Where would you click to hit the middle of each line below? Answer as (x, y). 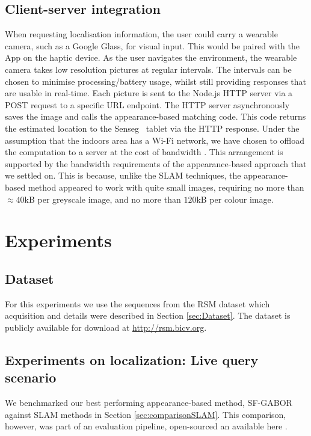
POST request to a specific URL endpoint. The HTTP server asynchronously (147, 104)
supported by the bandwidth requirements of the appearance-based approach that (156, 163)
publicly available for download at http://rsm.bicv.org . (106, 327)
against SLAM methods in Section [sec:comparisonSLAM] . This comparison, (146, 414)
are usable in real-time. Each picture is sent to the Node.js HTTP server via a (149, 93)
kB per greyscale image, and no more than (103, 199)
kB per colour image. (235, 199)
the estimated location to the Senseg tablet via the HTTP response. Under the (152, 128)
